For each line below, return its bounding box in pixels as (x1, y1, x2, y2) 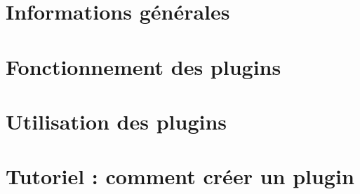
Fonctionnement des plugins (6, 52, 281, 81)
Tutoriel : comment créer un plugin (6, 162, 354, 190)
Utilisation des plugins (6, 106, 227, 135)
